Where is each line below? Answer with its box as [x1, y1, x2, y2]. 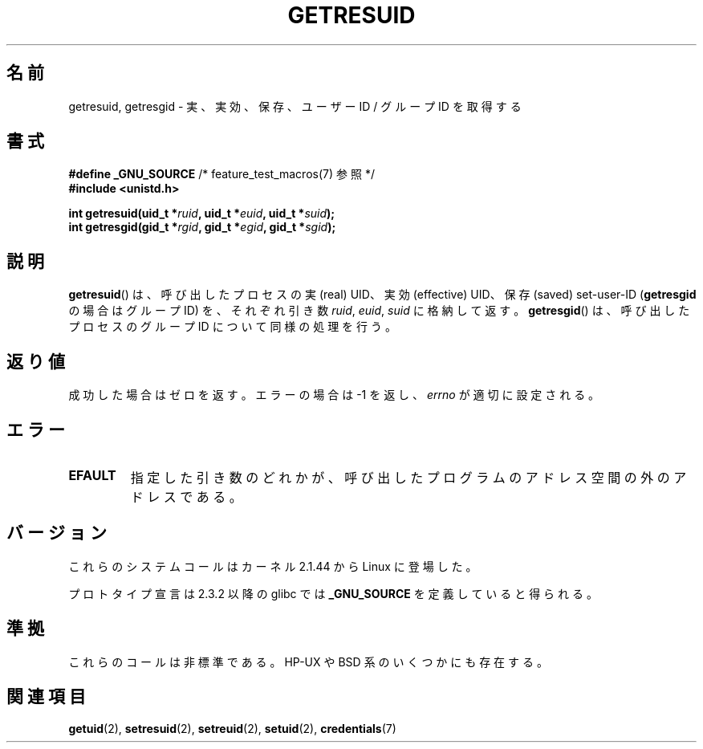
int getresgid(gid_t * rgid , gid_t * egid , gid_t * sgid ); [68, 220, 336, 234]
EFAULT [68, 466, 116, 483]
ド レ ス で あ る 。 [130, 488, 242, 505]
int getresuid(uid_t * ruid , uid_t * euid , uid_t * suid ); [68, 206, 335, 221]
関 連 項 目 [6, 686, 86, 707]
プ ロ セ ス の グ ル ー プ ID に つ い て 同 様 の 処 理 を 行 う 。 [68, 320, 396, 334]
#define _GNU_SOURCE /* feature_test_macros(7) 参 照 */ [68, 167, 375, 181]
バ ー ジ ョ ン [6, 523, 107, 543]
